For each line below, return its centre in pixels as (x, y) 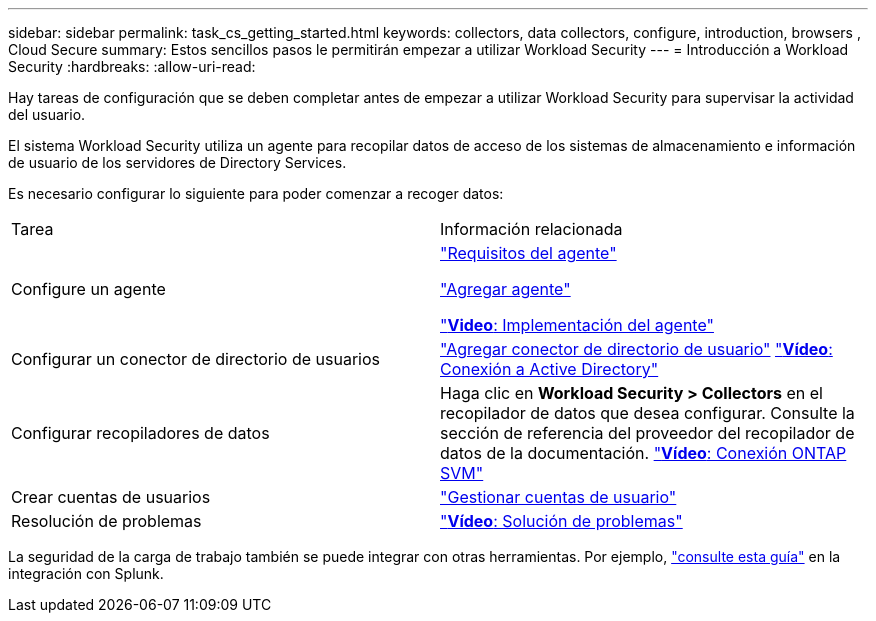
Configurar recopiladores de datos (140, 433)
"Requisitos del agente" (528, 253)
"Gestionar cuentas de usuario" (558, 497)
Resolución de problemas (106, 521)
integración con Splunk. (86, 573)
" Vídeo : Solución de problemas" (561, 521)
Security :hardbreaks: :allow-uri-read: (132, 66)
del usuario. (47, 114)
